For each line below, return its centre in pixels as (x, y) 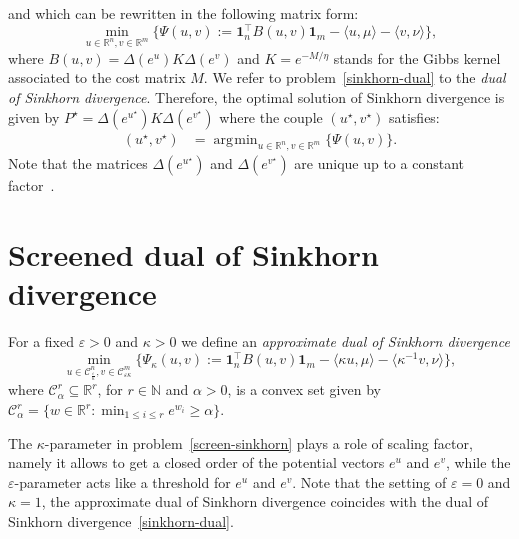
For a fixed (41, 341)
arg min (235, 139)
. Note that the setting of (369, 481)
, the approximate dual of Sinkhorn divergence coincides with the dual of (265, 501)
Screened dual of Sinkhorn (193, 254)
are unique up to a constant (379, 163)
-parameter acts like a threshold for (122, 481)
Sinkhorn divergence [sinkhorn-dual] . (121, 520)
